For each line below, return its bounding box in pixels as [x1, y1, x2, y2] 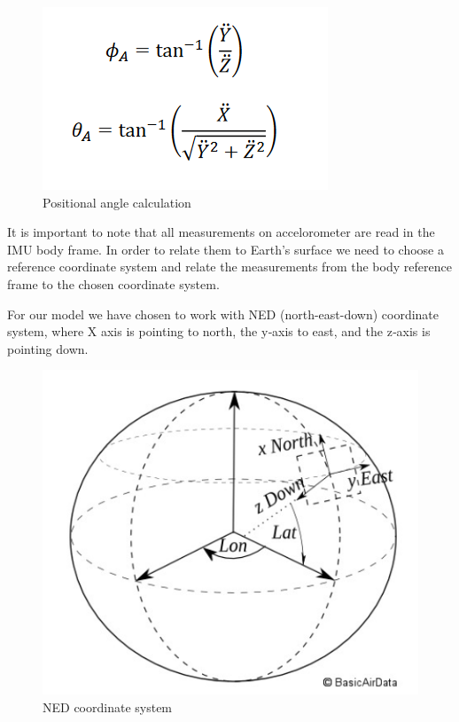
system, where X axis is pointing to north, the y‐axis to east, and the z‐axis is [7, 322, 431, 341]
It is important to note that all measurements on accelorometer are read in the [7, 223, 435, 241]
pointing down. [7, 339, 89, 357]
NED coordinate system [43, 698, 173, 717]
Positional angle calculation [43, 192, 191, 211]
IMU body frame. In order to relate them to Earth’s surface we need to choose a [7, 239, 444, 258]
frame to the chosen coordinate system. [7, 274, 220, 293]
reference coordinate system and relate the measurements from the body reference [7, 257, 452, 276]
